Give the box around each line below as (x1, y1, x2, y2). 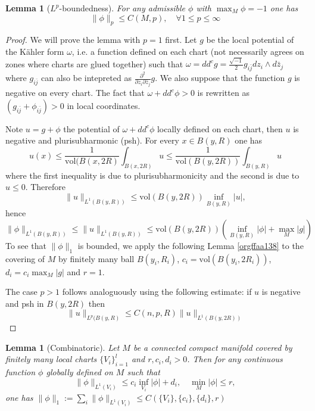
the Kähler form (5, 45, 64, 57)
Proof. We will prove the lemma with (5, 33, 141, 46)
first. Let (165, 33, 197, 46)
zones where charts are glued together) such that (5, 57, 183, 70)
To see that (5, 239, 46, 251)
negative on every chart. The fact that (5, 86, 145, 99)
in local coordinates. (67, 99, 141, 111)
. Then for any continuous (187, 353, 283, 365)
